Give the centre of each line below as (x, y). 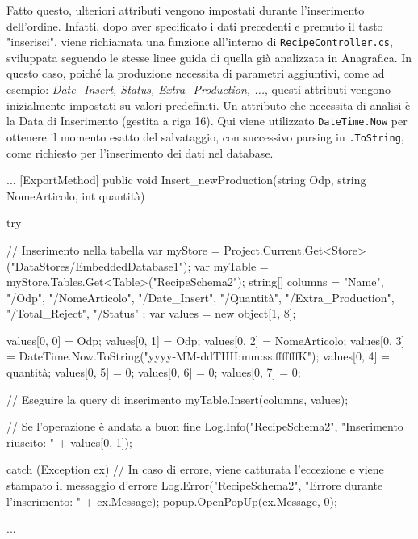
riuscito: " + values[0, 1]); (69, 442)
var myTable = (231, 265)
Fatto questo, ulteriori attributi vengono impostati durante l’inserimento (186, 10)
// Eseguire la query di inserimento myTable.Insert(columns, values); (178, 399)
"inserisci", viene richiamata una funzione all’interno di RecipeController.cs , (200, 42)
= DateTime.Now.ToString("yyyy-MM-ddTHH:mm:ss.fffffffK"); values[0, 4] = (198, 356)
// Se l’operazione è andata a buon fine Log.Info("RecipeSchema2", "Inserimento (205, 426)
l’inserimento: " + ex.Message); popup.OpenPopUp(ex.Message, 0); (172, 501)
